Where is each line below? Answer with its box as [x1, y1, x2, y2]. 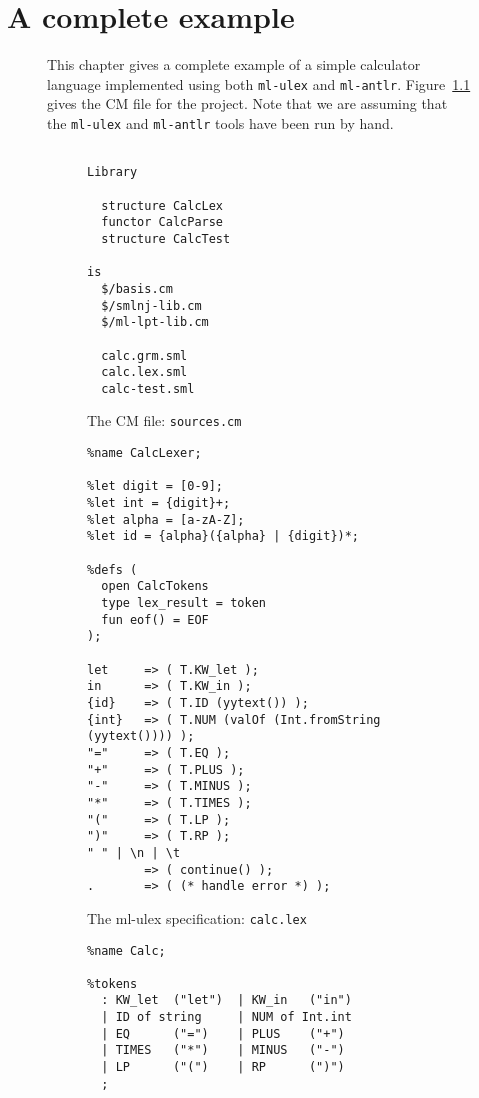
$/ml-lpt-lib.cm [101, 315, 209, 330]
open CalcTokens [101, 579, 209, 594]
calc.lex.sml [101, 365, 188, 380]
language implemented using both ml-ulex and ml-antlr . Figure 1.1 [47, 73, 471, 94]
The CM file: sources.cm [87, 410, 242, 431]
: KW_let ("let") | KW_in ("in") [101, 993, 352, 1008]
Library [87, 165, 138, 180]
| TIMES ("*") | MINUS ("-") [101, 1043, 345, 1058]
